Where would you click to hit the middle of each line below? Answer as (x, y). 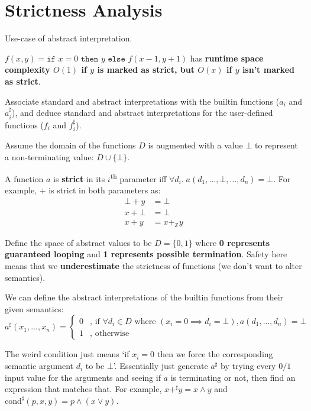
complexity (27, 69)
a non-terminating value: (49, 156)
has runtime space (227, 58)
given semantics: (34, 308)
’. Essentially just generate (161, 366)
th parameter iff (138, 178)
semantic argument (39, 366)
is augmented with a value (195, 145)
